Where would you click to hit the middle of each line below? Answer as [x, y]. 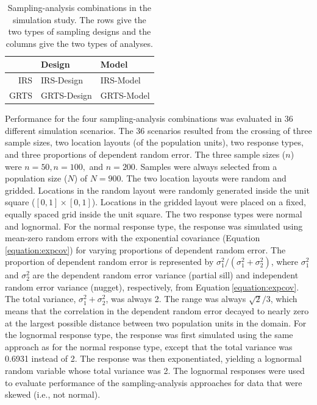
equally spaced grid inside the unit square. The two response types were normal [154, 213]
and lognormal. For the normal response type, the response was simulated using [154, 226]
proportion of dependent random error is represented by [109, 262]
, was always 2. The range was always [176, 299]
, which [284, 299]
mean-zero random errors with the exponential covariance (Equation [133, 238]
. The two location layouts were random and [204, 178]
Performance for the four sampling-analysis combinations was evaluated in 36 [149, 118]
